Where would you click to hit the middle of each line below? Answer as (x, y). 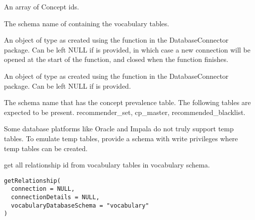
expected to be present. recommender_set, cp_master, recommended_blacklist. (125, 112)
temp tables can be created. (46, 148)
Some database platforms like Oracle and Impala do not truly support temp (119, 129)
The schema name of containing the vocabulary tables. (87, 23)
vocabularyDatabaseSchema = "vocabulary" (80, 205)
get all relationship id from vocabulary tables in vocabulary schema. (107, 165)
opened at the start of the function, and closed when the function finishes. (116, 59)
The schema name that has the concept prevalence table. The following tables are (127, 102)
